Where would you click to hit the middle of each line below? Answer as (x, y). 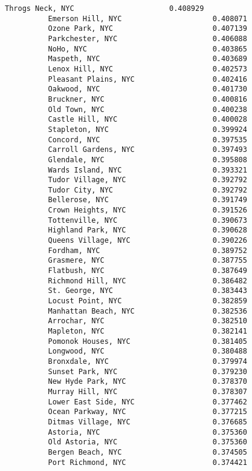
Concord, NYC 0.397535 (147, 140)
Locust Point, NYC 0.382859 (147, 301)
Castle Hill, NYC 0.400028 (147, 120)
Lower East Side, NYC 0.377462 (147, 402)
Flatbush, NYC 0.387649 (147, 271)
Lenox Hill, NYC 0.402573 (147, 69)
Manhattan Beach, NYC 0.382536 (147, 311)
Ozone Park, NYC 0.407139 (147, 29)
